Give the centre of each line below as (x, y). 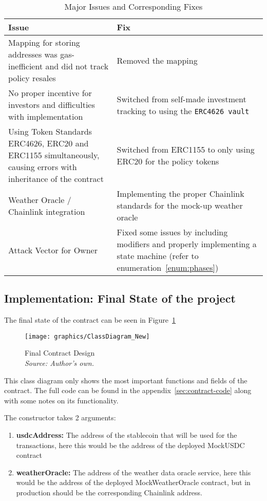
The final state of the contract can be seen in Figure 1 (90, 320)
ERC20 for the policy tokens (168, 161)
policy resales (32, 78)
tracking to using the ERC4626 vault (183, 110)
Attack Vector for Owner (53, 250)
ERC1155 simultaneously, (54, 155)
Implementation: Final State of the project (120, 298)
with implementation (46, 116)
